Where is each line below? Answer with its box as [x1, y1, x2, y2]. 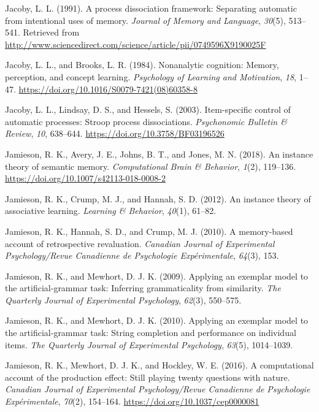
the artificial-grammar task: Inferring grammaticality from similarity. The [5, 281, 281, 294]
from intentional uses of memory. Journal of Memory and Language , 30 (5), [5, 13, 286, 26]
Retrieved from [23, 26, 80, 39]
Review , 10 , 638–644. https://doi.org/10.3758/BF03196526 [5, 127, 225, 140]
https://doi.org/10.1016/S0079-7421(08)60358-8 [18, 82, 198, 95]
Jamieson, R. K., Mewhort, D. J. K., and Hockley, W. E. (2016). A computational [5, 359, 314, 372]
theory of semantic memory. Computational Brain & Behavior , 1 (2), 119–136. [5, 159, 296, 172]
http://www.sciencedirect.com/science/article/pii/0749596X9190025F [5, 37, 266, 50]
